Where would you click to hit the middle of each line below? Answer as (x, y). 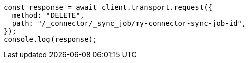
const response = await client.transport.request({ (108, 7)
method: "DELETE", (48, 15)
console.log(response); (51, 39)
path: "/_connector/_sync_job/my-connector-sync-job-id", (129, 23)
